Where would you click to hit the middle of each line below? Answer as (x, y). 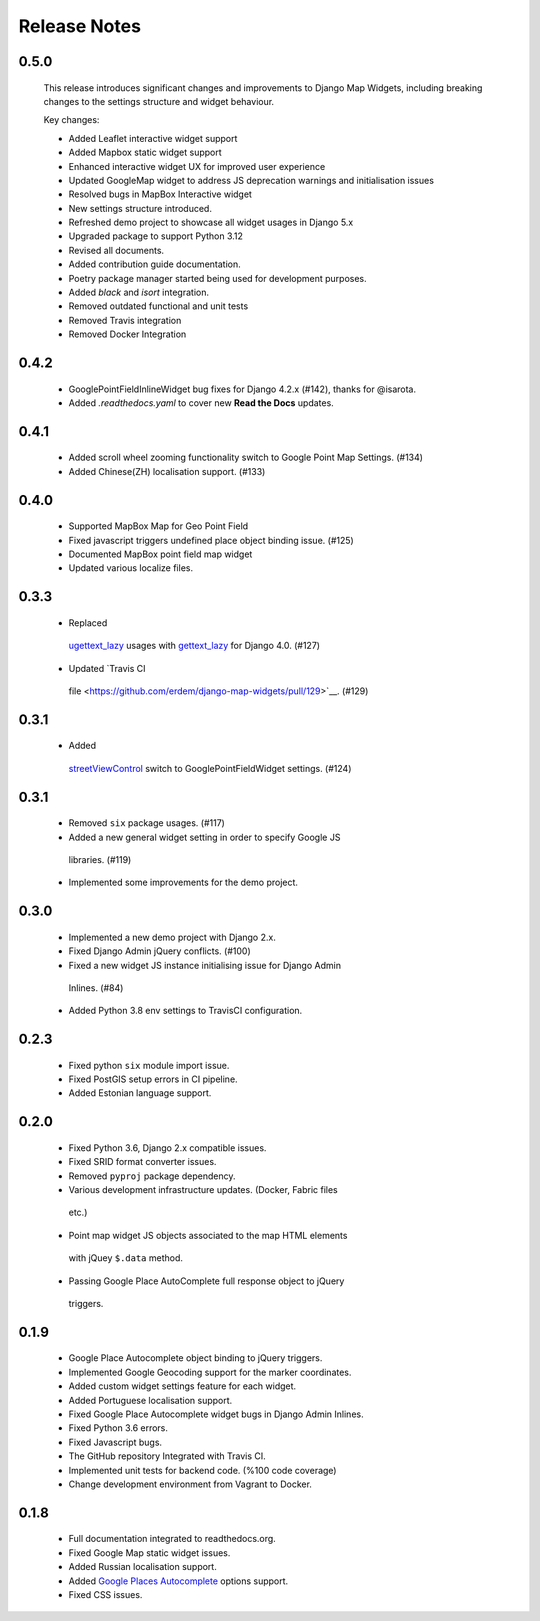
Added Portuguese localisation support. (150, 1400)
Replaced (88, 622)
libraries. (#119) (100, 859)
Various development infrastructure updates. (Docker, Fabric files (203, 1190)
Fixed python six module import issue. (149, 1065)
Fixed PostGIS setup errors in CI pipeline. (153, 1079)
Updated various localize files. (131, 568)
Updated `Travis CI (107, 668)
